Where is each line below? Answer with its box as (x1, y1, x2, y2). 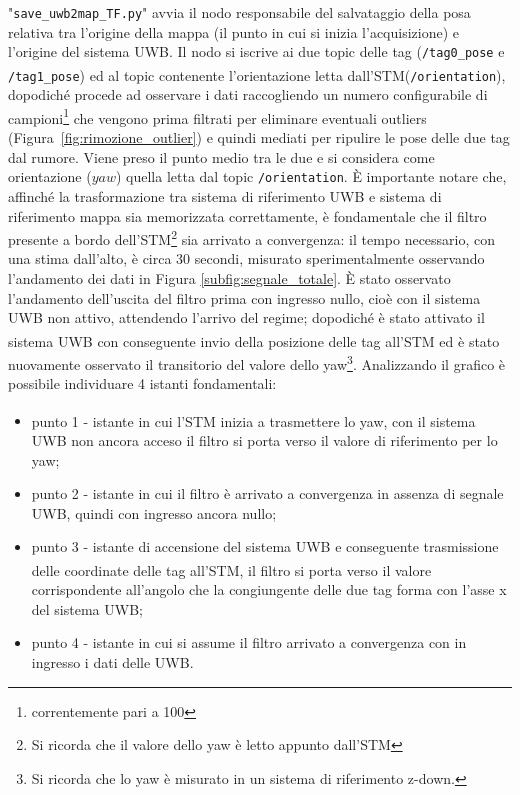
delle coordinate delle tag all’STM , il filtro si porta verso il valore (31, 559, 432, 580)
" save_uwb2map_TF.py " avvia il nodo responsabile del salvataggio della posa (8, 2, 471, 22)
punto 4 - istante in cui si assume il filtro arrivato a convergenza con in (31, 632, 467, 653)
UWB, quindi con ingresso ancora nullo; (31, 502, 277, 523)
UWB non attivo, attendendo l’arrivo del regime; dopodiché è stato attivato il (8, 307, 485, 328)
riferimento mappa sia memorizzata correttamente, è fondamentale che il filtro (8, 205, 487, 226)
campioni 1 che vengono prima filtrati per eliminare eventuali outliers (8, 104, 427, 128)
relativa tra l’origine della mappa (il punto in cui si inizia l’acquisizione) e (8, 21, 460, 42)
